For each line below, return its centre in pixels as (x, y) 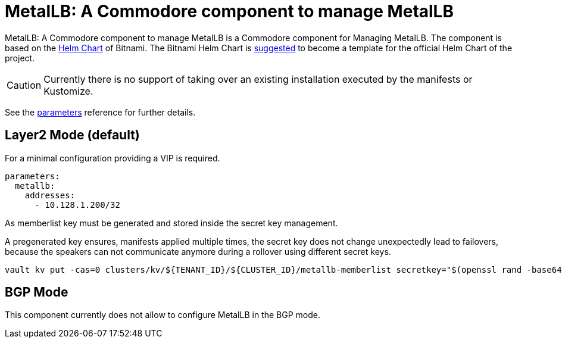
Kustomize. (68, 91)
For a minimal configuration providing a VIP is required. (113, 158)
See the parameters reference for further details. (100, 112)
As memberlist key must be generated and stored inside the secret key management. (171, 223)
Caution (24, 85)
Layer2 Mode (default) (72, 135)
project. (20, 58)
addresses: (50, 195)
